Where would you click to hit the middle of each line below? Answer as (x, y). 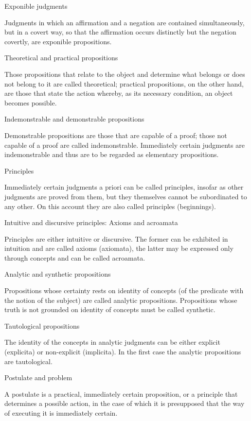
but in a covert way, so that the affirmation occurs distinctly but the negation (120, 32)
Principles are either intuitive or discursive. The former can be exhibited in (116, 238)
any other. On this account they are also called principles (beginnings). (110, 206)
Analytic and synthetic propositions (58, 274)
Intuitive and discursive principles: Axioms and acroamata (91, 222)
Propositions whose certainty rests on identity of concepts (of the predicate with (124, 290)
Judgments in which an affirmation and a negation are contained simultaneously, (125, 22)
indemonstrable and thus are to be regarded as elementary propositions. (112, 154)
